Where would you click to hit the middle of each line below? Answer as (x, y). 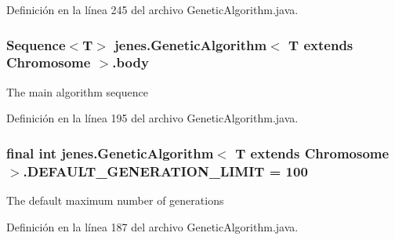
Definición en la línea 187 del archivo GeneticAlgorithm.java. (152, 226)
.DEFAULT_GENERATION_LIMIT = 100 (165, 171)
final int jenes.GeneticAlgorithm (110, 153)
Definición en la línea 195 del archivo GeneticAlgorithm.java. (152, 118)
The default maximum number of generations (115, 200)
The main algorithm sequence (77, 91)
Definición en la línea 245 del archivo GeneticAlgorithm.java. (152, 9)
